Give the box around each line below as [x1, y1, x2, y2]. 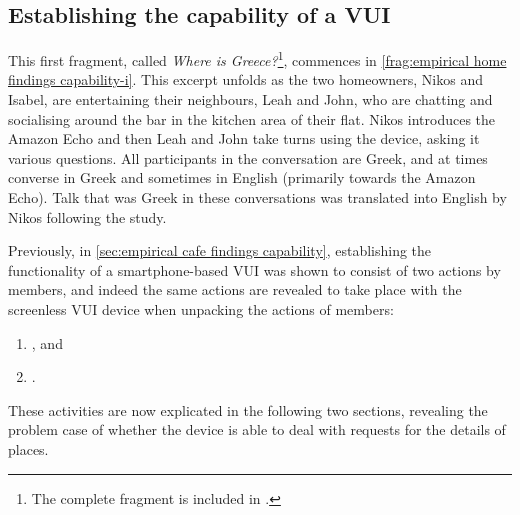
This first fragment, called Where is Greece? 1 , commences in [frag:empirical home [8, 47, 507, 70]
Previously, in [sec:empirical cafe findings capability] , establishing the [8, 240, 432, 261]
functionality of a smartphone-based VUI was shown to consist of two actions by [8, 259, 501, 280]
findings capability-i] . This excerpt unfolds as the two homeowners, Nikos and [8, 69, 483, 90]
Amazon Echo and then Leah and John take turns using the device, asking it [8, 128, 480, 149]
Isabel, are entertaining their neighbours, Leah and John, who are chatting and [8, 89, 493, 110]
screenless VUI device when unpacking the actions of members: [8, 298, 394, 319]
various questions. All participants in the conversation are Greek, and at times [8, 147, 488, 168]
